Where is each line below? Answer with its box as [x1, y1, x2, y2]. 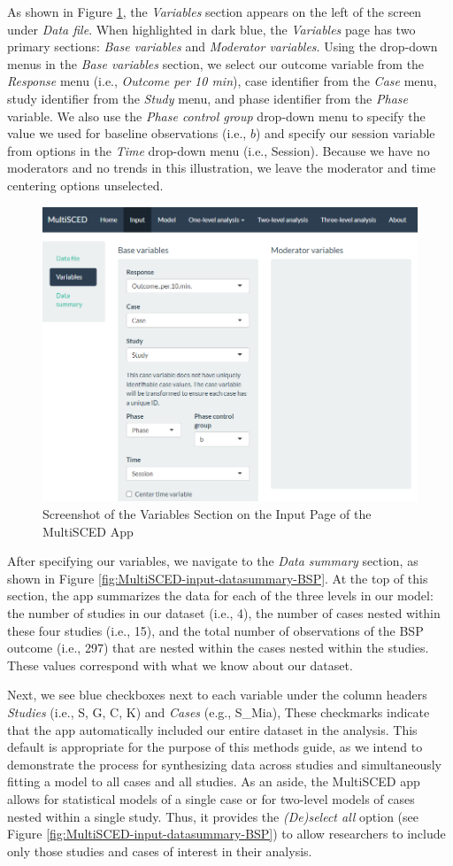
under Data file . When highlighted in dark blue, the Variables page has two [7, 19, 416, 38]
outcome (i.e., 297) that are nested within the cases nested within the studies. [7, 638, 429, 657]
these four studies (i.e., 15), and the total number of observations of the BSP [7, 621, 424, 639]
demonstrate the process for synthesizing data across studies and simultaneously [7, 754, 441, 773]
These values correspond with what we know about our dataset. [7, 655, 353, 674]
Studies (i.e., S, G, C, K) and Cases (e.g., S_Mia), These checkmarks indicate [7, 702, 430, 721]
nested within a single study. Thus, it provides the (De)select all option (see [7, 807, 419, 825]
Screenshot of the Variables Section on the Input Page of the [42, 505, 372, 523]
